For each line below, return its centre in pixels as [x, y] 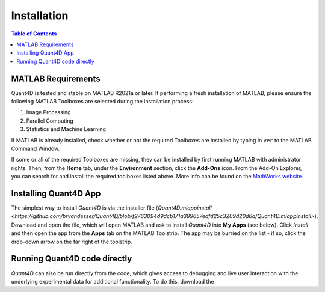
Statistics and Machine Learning [66, 129]
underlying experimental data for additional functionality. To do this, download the [113, 281]
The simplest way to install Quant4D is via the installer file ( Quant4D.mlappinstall [111, 208]
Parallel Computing [50, 121]
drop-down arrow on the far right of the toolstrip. [72, 242]
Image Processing [49, 112]
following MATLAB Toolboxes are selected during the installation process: [102, 102]
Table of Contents [34, 34]
